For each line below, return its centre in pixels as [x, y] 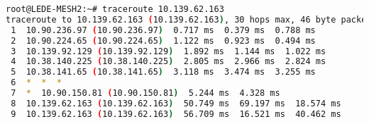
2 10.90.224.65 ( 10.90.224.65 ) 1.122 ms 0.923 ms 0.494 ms [163, 41]
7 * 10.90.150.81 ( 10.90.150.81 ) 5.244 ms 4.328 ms [145, 93]
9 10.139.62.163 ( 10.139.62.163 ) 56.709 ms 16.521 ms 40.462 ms [176, 114]
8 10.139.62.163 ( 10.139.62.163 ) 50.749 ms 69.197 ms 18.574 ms [176, 103]
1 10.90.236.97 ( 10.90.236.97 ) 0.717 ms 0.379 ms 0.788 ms [163, 30]
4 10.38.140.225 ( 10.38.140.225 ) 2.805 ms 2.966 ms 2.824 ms [169, 62]
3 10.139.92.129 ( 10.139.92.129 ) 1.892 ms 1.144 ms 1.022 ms [169, 51]
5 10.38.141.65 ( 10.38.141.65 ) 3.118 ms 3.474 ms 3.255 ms [163, 72]
